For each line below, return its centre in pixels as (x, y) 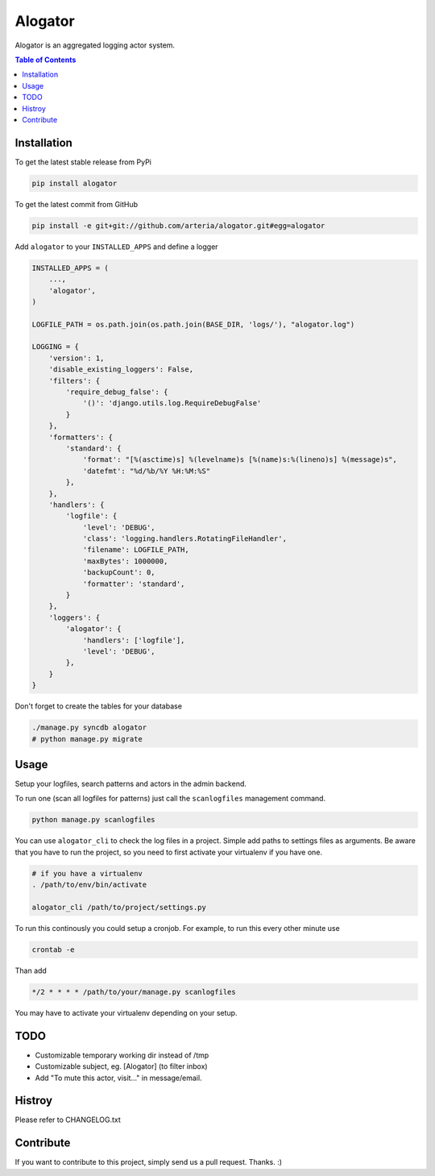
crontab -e (53, 950)
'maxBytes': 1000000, (125, 561)
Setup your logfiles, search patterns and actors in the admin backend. (131, 784)
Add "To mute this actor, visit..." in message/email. (118, 1078)
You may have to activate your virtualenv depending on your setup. (126, 1012)
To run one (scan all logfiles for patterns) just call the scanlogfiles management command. (170, 799)
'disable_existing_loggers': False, (121, 370)
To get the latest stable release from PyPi (83, 162)
